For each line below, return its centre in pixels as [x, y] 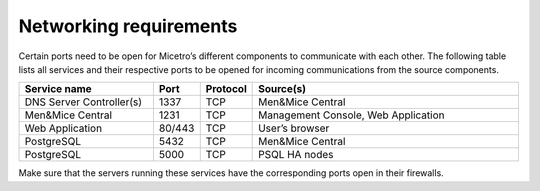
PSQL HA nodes [296, 155]
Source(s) [282, 89]
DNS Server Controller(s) [83, 102]
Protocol [226, 89]
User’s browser [294, 128]
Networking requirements [128, 26]
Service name [58, 89]
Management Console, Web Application [351, 115]
